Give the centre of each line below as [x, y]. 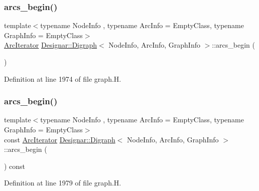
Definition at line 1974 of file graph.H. [63, 78]
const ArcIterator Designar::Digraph [60, 139]
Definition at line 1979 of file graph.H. [63, 183]
